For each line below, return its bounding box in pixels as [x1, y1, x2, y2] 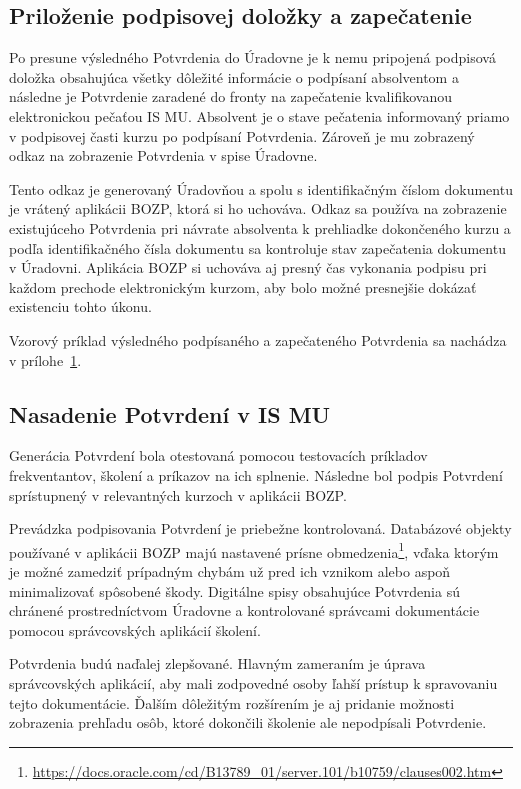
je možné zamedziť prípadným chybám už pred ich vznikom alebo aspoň [9, 560, 451, 581]
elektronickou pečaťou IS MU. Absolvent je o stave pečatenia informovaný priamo [9, 105, 510, 126]
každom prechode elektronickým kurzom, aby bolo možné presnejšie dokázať [9, 276, 477, 297]
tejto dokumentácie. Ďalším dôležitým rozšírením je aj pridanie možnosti [9, 692, 455, 713]
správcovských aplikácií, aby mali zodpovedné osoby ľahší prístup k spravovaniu [9, 672, 498, 693]
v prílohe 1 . [9, 349, 82, 370]
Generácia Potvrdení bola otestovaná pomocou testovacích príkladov [9, 445, 428, 466]
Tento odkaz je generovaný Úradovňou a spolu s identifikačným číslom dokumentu [9, 178, 513, 199]
